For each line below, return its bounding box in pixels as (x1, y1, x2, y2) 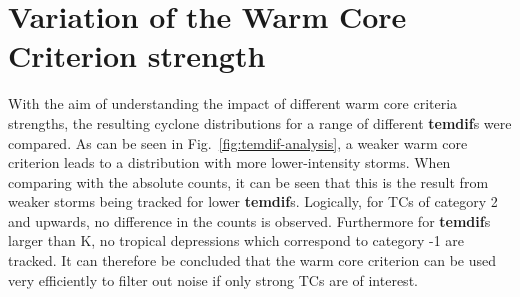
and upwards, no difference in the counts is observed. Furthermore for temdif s (8, 210, 491, 231)
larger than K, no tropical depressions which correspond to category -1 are (8, 230, 465, 251)
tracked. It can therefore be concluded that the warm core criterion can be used (8, 250, 496, 271)
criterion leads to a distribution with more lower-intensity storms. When (8, 152, 451, 173)
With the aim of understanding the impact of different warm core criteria (8, 93, 458, 114)
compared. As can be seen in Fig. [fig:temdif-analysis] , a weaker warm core (8, 132, 468, 153)
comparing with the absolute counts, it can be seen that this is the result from (8, 171, 489, 192)
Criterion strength (8, 35, 266, 76)
